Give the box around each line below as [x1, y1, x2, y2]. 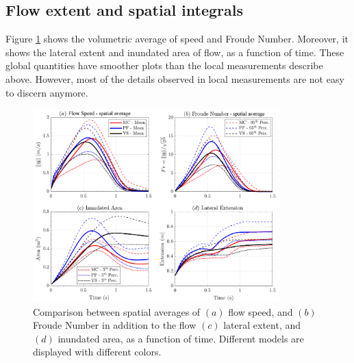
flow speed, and [228, 304, 293, 318]
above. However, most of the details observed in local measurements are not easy [5, 71, 344, 86]
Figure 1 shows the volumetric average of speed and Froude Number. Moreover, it [5, 32, 349, 46]
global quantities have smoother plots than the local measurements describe [5, 58, 323, 73]
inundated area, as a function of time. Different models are [58, 331, 304, 345]
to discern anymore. [5, 85, 88, 99]
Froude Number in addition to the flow [33, 318, 197, 332]
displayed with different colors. [33, 345, 162, 359]
